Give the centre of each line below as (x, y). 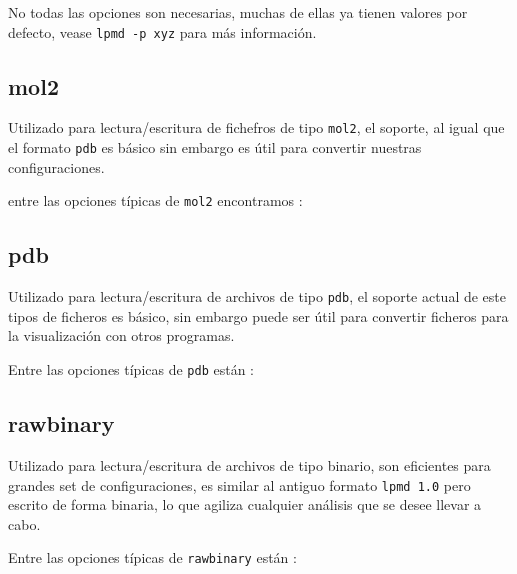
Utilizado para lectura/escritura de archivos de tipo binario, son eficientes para (249, 464)
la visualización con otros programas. (121, 335)
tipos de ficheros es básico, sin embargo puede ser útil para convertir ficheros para (258, 315)
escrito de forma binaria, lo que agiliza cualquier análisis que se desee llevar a (245, 504)
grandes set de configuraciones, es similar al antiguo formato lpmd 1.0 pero (239, 484)
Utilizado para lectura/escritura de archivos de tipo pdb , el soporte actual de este (257, 296)
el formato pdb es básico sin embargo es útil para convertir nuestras (215, 147)
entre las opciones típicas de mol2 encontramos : (155, 200)
